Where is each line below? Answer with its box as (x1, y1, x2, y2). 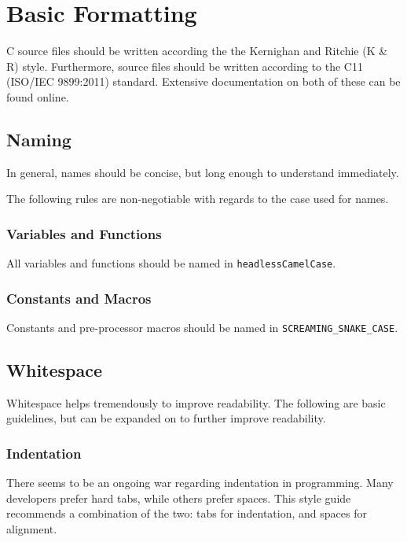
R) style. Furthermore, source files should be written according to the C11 (6, 57, 363, 74)
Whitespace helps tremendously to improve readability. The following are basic (6, 394, 386, 411)
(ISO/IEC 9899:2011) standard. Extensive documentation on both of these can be (6, 73, 401, 90)
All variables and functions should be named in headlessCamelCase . (6, 255, 336, 271)
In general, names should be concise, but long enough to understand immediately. (6, 164, 399, 180)
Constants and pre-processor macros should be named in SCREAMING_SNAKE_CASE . (6, 319, 398, 335)
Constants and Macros (6, 288, 152, 308)
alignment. (6, 521, 57, 537)
